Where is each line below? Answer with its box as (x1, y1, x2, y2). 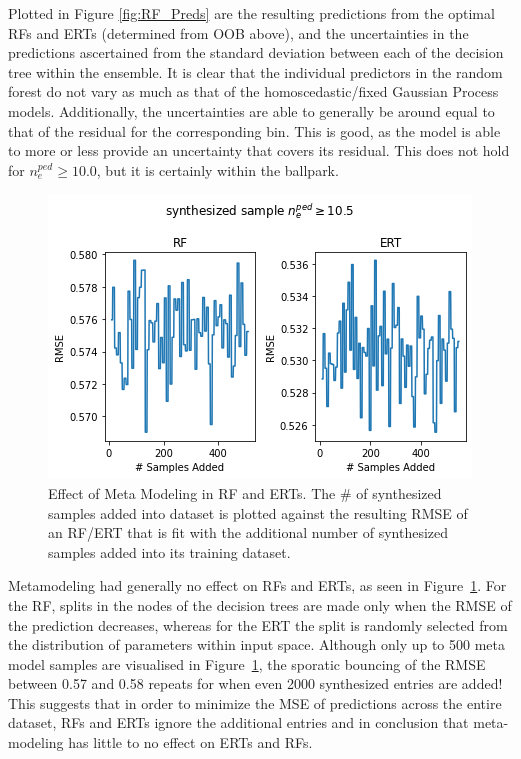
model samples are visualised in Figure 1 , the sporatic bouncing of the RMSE (8, 653, 486, 674)
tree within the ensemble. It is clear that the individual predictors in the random (8, 61, 503, 82)
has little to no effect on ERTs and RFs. (68, 732, 313, 753)
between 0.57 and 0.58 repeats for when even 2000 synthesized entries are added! (8, 673, 503, 694)
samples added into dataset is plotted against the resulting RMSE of (48, 502, 468, 523)
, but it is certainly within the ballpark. (96, 159, 339, 180)
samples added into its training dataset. (48, 541, 291, 562)
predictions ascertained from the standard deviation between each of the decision (8, 42, 504, 63)
